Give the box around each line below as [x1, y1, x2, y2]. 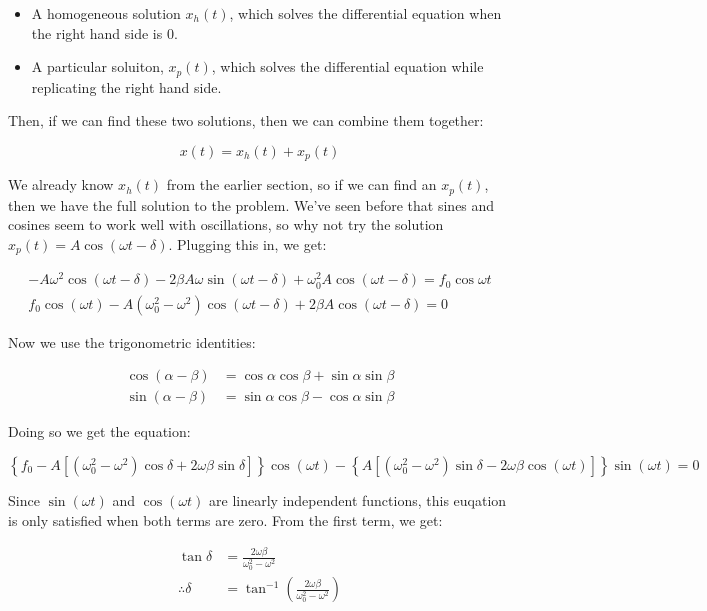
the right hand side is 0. [31, 22, 178, 43]
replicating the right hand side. [31, 76, 222, 97]
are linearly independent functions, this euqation [209, 489, 507, 510]
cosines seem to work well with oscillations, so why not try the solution [8, 214, 444, 235]
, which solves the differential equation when [229, 3, 502, 23]
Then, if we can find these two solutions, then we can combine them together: [8, 110, 484, 131]
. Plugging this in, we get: [168, 233, 327, 254]
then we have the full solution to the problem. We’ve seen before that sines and [8, 194, 495, 215]
